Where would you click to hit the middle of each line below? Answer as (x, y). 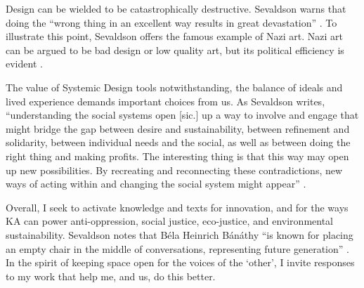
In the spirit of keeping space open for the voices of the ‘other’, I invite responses (180, 262)
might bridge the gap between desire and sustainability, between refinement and (178, 128)
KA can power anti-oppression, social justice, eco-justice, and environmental (169, 221)
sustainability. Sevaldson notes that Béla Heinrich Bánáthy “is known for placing (180, 234)
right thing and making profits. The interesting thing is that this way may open (177, 156)
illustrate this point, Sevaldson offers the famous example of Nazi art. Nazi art (175, 36)
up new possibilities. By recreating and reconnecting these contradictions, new (174, 170)
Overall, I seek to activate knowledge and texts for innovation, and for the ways (177, 207)
